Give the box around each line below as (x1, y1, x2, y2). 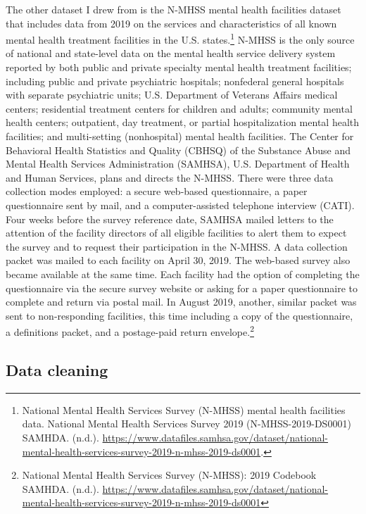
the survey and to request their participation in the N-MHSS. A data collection (6, 239, 348, 253)
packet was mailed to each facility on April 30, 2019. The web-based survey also (6, 253, 351, 268)
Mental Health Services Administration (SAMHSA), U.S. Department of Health (6, 156, 350, 171)
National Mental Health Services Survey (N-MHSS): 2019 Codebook (22, 468, 317, 482)
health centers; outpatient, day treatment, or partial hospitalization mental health (6, 115, 360, 130)
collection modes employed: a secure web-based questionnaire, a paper (6, 184, 308, 199)
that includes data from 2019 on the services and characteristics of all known (6, 15, 337, 30)
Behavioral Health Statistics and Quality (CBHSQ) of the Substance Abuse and (6, 142, 351, 157)
